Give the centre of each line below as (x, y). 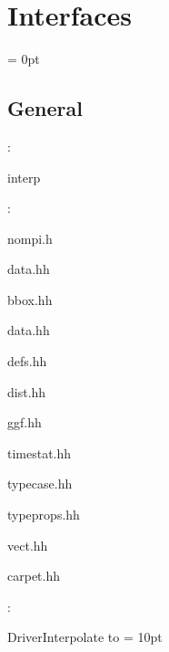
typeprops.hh (44, 515)
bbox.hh (30, 299)
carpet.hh (34, 576)
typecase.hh (40, 484)
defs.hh (27, 361)
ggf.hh (25, 422)
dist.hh (27, 391)
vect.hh (28, 545)
